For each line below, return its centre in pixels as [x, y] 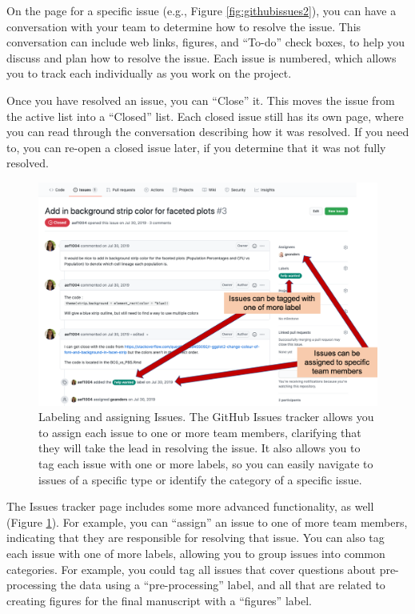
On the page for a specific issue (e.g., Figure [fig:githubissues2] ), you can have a [202, 10]
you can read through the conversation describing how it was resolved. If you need [208, 132]
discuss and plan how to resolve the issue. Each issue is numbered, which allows [202, 57]
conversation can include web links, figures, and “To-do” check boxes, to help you [206, 42]
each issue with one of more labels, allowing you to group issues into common [196, 553]
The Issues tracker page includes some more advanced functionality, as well [190, 506]
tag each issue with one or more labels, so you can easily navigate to [206, 463]
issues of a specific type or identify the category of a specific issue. [200, 479]
